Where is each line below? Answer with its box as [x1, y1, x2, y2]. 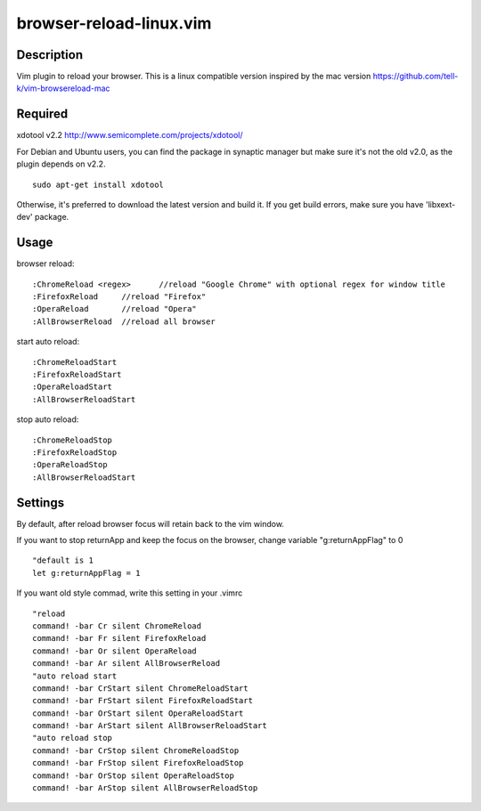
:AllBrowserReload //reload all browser [32, 316, 216, 327]
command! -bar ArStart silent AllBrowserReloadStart [32, 721, 267, 731]
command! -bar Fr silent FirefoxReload [32, 633, 207, 644]
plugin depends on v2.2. [16, 158, 106, 169]
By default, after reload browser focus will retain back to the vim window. [16, 518, 285, 529]
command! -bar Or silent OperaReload [32, 645, 198, 656]
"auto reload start [32, 670, 118, 681]
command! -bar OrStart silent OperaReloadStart [32, 708, 244, 718]
